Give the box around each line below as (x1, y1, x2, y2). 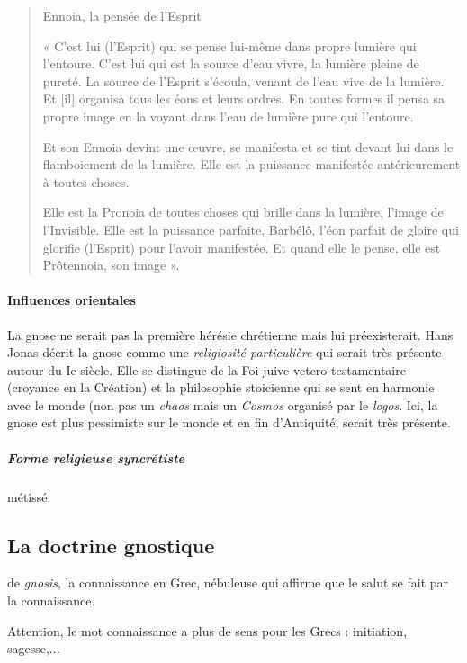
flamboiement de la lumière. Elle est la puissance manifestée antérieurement (42, 155, 461, 174)
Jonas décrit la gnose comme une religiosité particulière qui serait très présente (7, 343, 442, 362)
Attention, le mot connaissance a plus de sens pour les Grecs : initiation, (7, 621, 408, 640)
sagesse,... (7, 639, 60, 658)
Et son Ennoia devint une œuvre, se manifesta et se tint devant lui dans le (42, 137, 454, 156)
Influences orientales (7, 291, 136, 309)
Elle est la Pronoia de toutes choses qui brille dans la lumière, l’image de (42, 202, 444, 221)
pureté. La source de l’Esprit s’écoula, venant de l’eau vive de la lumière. (42, 71, 445, 90)
